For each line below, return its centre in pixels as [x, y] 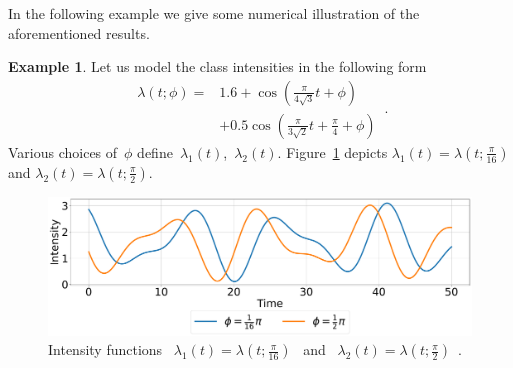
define [155, 151]
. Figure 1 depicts [332, 151]
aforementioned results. [79, 32]
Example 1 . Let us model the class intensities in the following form [217, 66]
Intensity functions [105, 349]
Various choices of [63, 151]
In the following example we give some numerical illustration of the [214, 13]
